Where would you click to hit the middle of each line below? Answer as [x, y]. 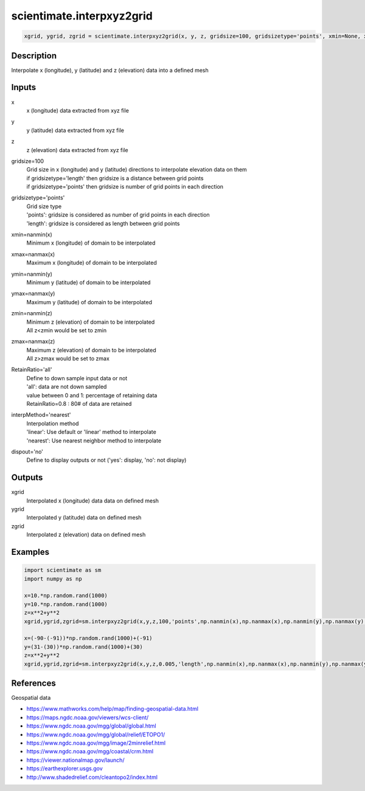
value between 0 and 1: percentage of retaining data [92, 395]
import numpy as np [53, 579]
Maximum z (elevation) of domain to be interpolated [91, 350]
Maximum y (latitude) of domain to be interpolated [89, 302]
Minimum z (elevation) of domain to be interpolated [91, 322]
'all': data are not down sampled [67, 387]
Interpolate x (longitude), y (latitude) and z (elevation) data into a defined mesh [110, 70]
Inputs [24, 87]
